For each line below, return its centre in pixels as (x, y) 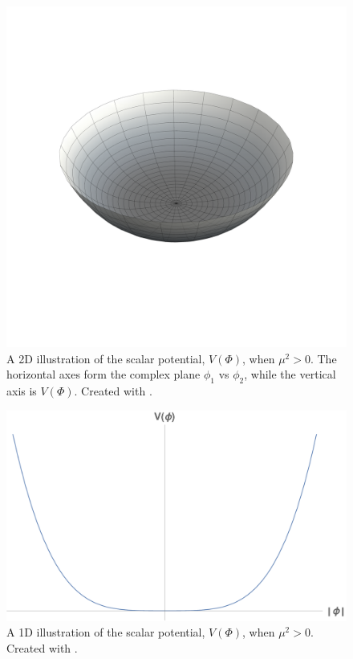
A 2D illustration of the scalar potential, (106, 358)
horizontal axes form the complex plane (103, 374)
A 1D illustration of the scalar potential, (106, 632)
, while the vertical (290, 374)
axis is (22, 390)
